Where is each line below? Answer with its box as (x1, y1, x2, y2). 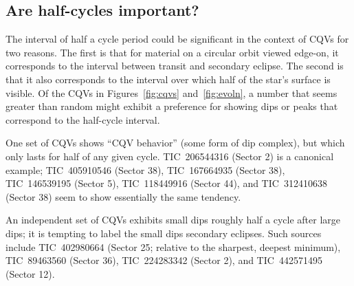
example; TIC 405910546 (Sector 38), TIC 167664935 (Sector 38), (5, 162, 285, 177)
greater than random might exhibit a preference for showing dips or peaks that (5, 99, 338, 113)
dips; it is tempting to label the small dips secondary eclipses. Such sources (5, 225, 322, 240)
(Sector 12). (5, 266, 55, 280)
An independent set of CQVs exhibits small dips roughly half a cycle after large (5, 212, 341, 227)
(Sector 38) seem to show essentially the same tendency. (5, 189, 241, 203)
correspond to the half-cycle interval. (5, 112, 160, 126)
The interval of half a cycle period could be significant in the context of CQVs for (5, 32, 349, 46)
